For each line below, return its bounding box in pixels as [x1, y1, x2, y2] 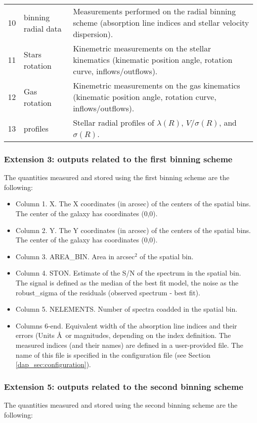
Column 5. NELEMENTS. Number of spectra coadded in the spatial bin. [15, 304, 238, 314]
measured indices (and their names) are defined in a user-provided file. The [15, 339, 243, 350]
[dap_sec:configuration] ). [15, 359, 91, 370]
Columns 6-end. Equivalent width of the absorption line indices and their [15, 320, 237, 330]
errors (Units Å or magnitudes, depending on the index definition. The [15, 330, 231, 340]
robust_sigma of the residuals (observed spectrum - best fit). [15, 287, 201, 297]
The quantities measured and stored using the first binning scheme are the [4, 172, 229, 183]
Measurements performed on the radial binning [73, 5, 236, 17]
